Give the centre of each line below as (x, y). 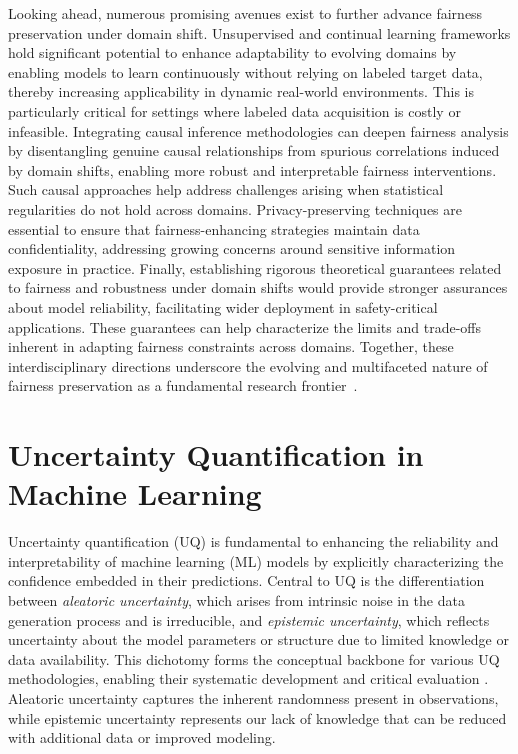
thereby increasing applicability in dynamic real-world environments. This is (241, 91)
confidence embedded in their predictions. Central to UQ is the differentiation (246, 580)
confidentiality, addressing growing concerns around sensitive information (232, 248)
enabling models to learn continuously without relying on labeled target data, (245, 71)
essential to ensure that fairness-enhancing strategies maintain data (214, 228)
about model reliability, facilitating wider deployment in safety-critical (223, 306)
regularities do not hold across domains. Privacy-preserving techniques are (235, 208)
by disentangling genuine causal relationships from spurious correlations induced (254, 150)
